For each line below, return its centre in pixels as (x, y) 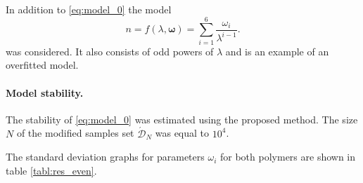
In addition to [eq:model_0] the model (89, 9)
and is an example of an (277, 51)
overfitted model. (42, 65)
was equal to (182, 133)
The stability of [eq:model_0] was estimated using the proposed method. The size (182, 119)
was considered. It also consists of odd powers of (110, 51)
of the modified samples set (75, 133)
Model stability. (45, 92)
